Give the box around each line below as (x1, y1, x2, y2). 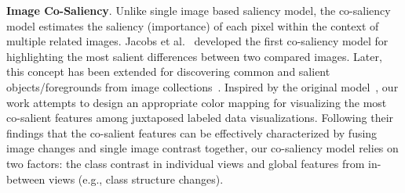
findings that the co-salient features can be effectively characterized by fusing (6, 124, 378, 141)
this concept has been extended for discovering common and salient (6, 63, 330, 80)
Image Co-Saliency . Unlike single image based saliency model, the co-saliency (6, 2, 391, 18)
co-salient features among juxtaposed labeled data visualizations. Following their (6, 109, 394, 126)
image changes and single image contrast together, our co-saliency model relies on (6, 140, 399, 156)
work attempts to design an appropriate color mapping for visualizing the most (6, 94, 387, 110)
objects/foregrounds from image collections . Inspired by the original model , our (6, 78, 399, 95)
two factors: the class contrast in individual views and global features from (6, 155, 365, 171)
